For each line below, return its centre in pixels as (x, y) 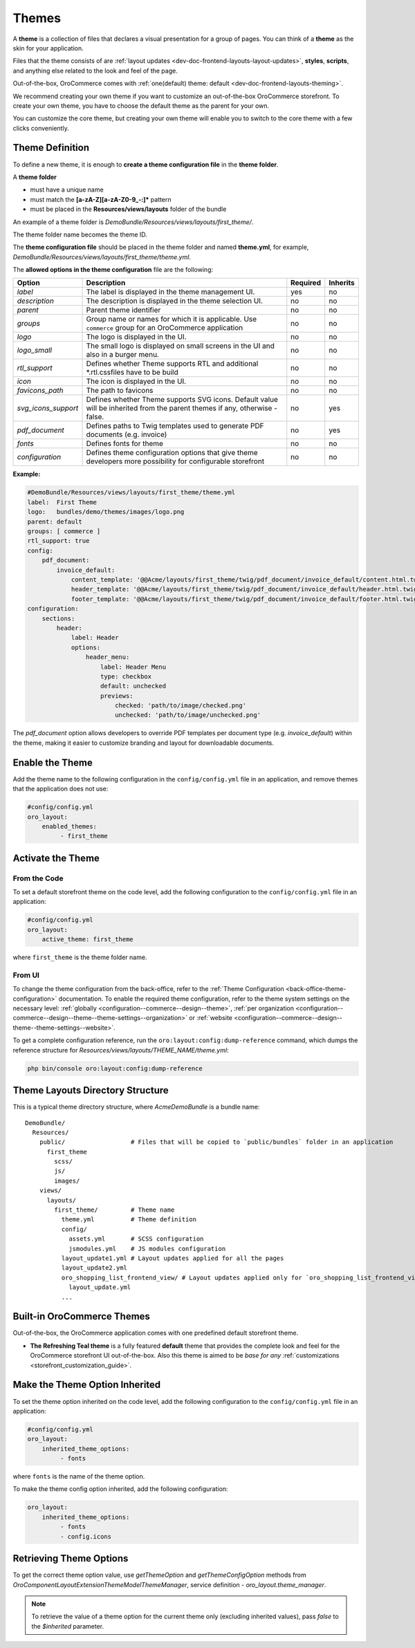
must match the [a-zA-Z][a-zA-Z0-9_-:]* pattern (101, 199)
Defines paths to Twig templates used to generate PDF (175, 426)
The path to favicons (120, 391)
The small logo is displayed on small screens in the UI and (180, 346)
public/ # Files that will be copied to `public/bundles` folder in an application (216, 1142)
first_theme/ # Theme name (114, 1210)
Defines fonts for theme (125, 444)
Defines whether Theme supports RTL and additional (172, 364)
